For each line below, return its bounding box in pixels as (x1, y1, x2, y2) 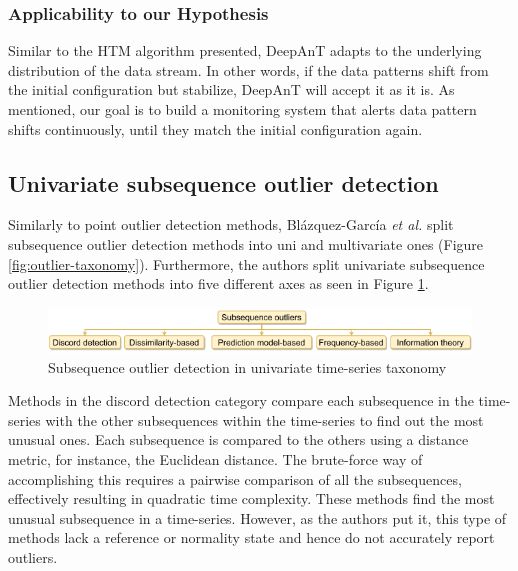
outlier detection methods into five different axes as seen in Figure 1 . (8, 273, 429, 294)
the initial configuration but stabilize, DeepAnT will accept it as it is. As (8, 79, 455, 100)
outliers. (8, 546, 58, 567)
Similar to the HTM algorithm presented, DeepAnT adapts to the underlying (8, 40, 482, 61)
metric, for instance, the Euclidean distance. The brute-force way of (8, 448, 423, 469)
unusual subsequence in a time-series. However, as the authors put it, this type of (8, 507, 507, 528)
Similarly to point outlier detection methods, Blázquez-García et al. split (8, 214, 454, 235)
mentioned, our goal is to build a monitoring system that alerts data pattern (8, 99, 477, 119)
